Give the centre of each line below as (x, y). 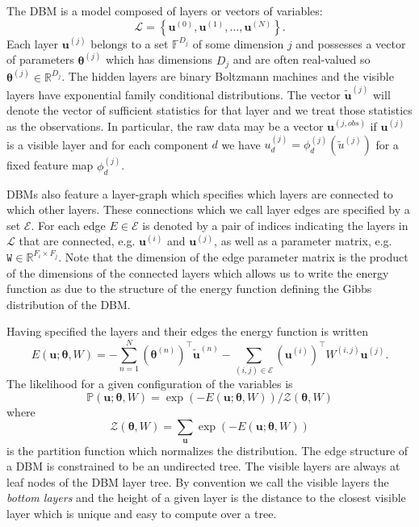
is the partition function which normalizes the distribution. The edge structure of (207, 450)
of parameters (40, 59)
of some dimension (238, 43)
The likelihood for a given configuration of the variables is (150, 384)
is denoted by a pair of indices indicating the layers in (275, 225)
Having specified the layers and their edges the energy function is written (188, 331)
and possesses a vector (351, 43)
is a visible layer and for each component (107, 144)
